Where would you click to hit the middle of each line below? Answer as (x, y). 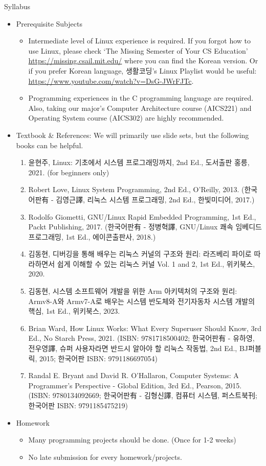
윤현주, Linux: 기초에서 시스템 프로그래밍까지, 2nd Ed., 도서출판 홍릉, (139, 162)
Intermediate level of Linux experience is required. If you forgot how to (140, 41)
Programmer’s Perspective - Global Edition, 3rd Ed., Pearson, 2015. (135, 385)
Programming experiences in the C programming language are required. (141, 98)
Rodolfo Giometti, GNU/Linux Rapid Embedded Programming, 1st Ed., (142, 216)
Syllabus (17, 6)
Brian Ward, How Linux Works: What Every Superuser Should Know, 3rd (145, 328)
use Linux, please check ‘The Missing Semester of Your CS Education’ (138, 50)
